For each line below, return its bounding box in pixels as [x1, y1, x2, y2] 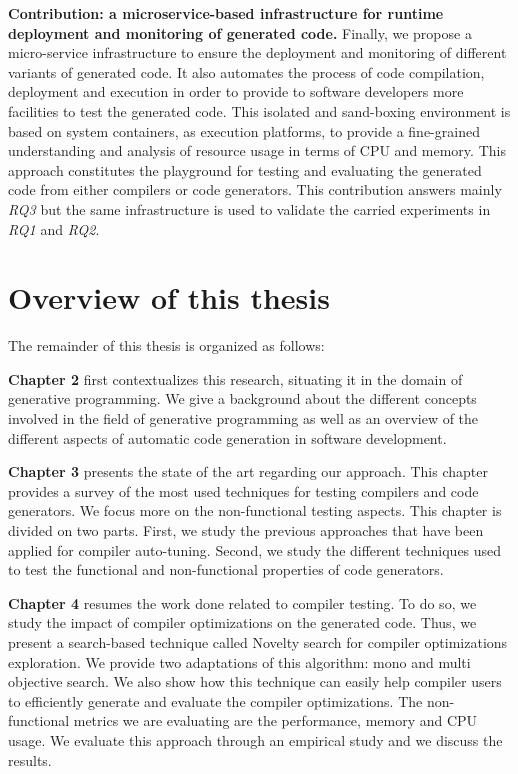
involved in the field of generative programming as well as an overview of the [8, 408, 479, 429]
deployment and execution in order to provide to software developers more [8, 81, 464, 102]
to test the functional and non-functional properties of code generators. [8, 559, 444, 580]
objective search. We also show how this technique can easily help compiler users [8, 671, 502, 692]
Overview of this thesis [8, 277, 330, 318]
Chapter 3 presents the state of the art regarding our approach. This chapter [8, 461, 488, 482]
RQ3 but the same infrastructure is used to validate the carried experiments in [8, 198, 491, 219]
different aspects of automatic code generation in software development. [8, 427, 447, 448]
